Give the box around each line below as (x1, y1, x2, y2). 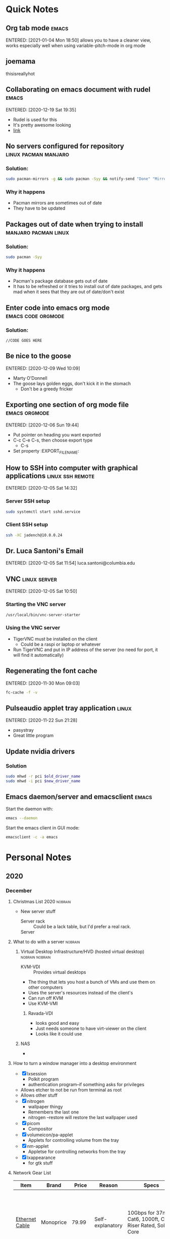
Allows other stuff (20, 1092, 58, 1098)
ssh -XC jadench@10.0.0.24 (6, 533, 63, 538)
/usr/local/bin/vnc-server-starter (6, 612, 81, 617)
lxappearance (27, 1154, 56, 1161)
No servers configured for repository (6, 142, 124, 150)
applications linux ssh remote (6, 471, 95, 480)
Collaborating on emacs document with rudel (6, 85, 151, 94)
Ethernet (15, 1216, 36, 1223)
